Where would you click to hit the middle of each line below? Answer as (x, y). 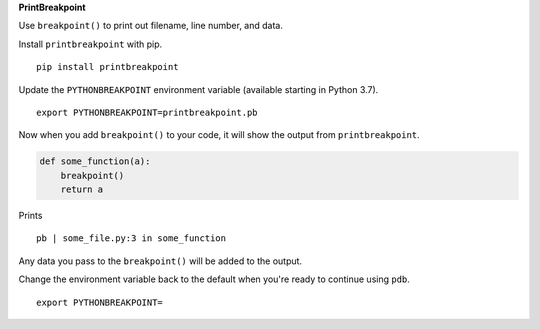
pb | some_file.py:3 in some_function (131, 238)
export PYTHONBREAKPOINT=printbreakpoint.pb (147, 112)
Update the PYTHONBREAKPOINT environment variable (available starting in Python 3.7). (198, 89)
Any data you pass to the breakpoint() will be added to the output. (160, 261)
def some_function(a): (95, 161)
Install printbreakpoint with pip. (90, 44)
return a (82, 189)
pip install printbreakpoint (107, 67)
